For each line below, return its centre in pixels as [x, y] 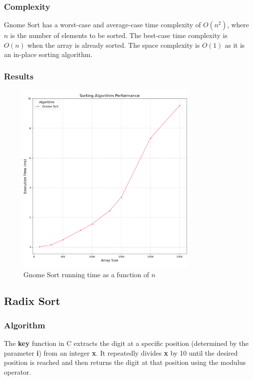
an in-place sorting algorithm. [48, 54]
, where [238, 25]
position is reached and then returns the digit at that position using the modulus [125, 362]
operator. [18, 371]
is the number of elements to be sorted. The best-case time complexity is [119, 35]
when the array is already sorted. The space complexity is [114, 45]
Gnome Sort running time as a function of [86, 275]
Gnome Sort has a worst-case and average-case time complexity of [103, 25]
